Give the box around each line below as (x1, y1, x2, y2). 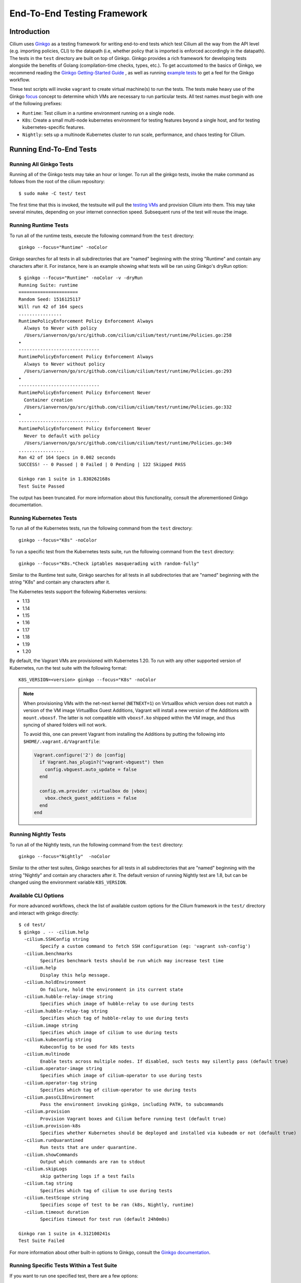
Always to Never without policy (24, 361, 105, 367)
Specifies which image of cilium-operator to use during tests (40, 1073, 202, 1079)
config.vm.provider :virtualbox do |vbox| (39, 788, 148, 794)
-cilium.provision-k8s (24, 1123, 81, 1129)
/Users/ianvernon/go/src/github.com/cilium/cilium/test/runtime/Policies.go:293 (24, 368, 232, 374)
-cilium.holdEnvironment (24, 979, 87, 985)
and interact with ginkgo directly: (9, 910, 79, 916)
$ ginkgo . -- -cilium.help (18, 929, 89, 935)
